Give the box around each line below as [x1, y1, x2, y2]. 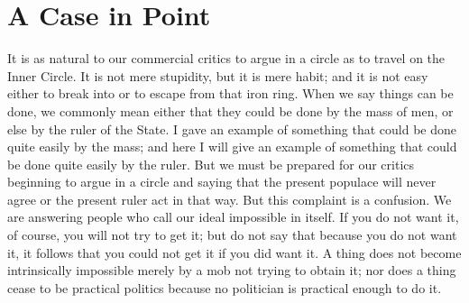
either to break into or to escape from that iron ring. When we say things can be [7, 84, 454, 103]
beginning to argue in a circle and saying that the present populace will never [7, 172, 437, 191]
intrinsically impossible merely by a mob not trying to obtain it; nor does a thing [7, 261, 456, 280]
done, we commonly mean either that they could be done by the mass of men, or [7, 101, 454, 120]
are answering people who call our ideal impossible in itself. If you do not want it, [7, 207, 459, 226]
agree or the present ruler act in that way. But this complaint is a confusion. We [7, 189, 452, 208]
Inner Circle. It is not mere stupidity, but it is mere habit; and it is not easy [7, 66, 428, 85]
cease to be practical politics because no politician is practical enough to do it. [7, 278, 442, 297]
